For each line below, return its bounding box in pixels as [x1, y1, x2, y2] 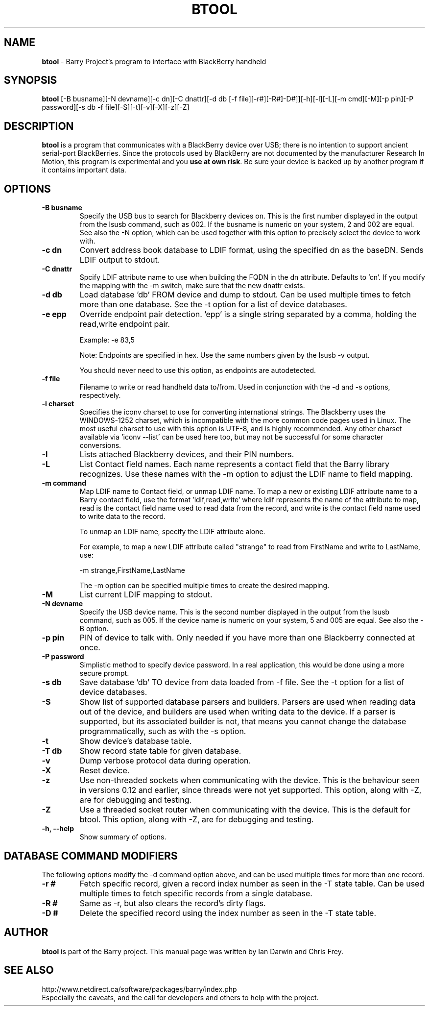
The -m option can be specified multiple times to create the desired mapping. [79, 581, 330, 590]
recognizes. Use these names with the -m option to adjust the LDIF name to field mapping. [79, 469, 413, 479]
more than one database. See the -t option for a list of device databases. [79, 299, 347, 310]
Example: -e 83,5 [79, 336, 135, 345]
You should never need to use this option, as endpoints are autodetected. [79, 366, 316, 375]
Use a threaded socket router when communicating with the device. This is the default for [79, 805, 410, 815]
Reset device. [79, 765, 130, 776]
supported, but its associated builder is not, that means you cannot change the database [79, 716, 406, 727]
